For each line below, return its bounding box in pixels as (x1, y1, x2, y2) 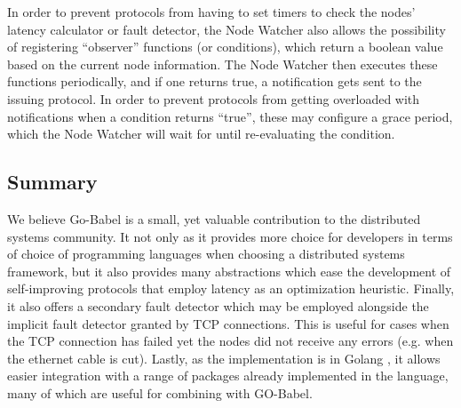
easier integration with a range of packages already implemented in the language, (7, 366, 449, 385)
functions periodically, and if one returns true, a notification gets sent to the (7, 72, 422, 91)
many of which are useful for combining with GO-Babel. (7, 383, 313, 402)
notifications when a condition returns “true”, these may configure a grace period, (7, 107, 453, 125)
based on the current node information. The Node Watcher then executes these (7, 54, 438, 73)
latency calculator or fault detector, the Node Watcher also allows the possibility (7, 20, 446, 38)
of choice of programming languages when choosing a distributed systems (7, 244, 405, 263)
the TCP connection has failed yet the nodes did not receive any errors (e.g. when (7, 332, 454, 350)
